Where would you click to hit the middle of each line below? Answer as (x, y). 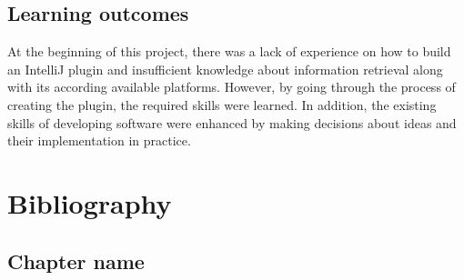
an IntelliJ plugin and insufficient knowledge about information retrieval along (225, 69)
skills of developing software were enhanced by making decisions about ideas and (232, 122)
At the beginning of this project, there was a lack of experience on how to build (229, 51)
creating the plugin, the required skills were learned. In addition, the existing (222, 104)
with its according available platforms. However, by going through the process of (232, 87)
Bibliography (90, 202)
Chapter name (76, 260)
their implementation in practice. (99, 140)
